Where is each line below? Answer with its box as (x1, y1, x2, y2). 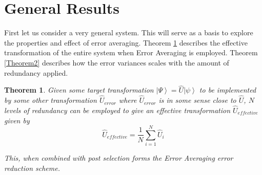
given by (4, 115, 30, 125)
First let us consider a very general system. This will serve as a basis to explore (4, 27, 253, 38)
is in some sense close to (158, 95, 236, 105)
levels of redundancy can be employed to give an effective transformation (4, 104, 231, 115)
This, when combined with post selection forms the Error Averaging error (4, 152, 233, 163)
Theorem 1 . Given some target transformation (4, 84, 154, 95)
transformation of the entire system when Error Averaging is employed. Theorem (4, 47, 258, 58)
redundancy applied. (4, 67, 68, 78)
